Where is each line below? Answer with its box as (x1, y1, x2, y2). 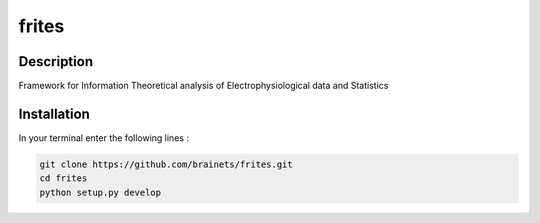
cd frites (39, 173, 88, 184)
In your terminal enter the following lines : (18, 131, 190, 144)
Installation (18, 105, 90, 122)
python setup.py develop (39, 186, 162, 198)
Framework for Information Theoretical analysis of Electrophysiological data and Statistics (18, 80, 389, 92)
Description (18, 53, 94, 70)
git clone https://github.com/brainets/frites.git (39, 158, 294, 170)
